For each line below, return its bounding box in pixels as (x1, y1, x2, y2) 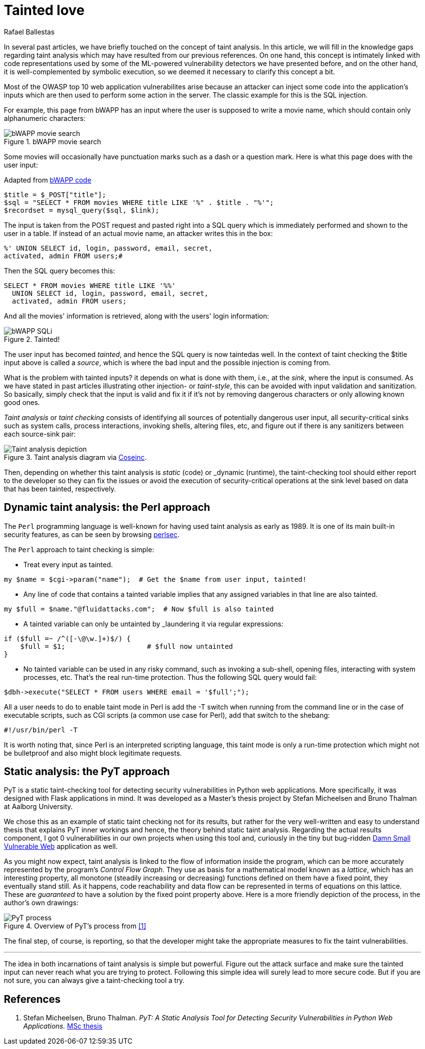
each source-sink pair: (4, 429, 76, 438)
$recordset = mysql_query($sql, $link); (4, 206, 160, 214)
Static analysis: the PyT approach (4, 765, 170, 778)
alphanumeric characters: (4, 114, 86, 122)
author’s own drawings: (4, 898, 79, 907)
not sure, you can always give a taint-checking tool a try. (4, 976, 185, 985)
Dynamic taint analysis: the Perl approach (4, 501, 211, 514)
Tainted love (4, 2, 85, 18)
